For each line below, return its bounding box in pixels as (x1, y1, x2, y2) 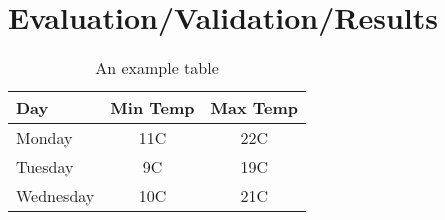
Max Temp (210, 96, 299, 120)
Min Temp (110, 96, 195, 120)
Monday (16, 126, 73, 150)
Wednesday (16, 184, 95, 208)
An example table (95, 56, 219, 80)
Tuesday (16, 155, 74, 179)
